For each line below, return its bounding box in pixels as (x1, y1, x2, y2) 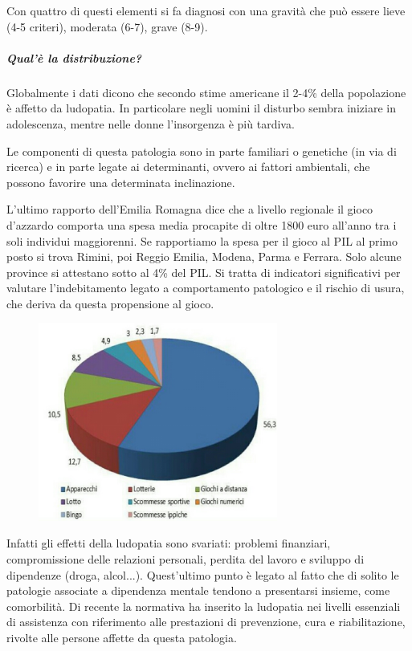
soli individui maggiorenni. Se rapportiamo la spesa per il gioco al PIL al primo (6, 232, 398, 249)
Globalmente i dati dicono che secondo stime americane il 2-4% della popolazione (6, 83, 406, 100)
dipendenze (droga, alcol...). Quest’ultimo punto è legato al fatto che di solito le (6, 566, 399, 583)
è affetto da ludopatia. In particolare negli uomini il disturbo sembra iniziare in (6, 100, 396, 116)
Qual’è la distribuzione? (6, 49, 142, 66)
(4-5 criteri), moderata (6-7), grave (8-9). (6, 18, 208, 35)
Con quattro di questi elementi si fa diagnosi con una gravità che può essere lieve (6, 2, 406, 18)
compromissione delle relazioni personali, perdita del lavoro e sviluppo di (6, 550, 365, 567)
